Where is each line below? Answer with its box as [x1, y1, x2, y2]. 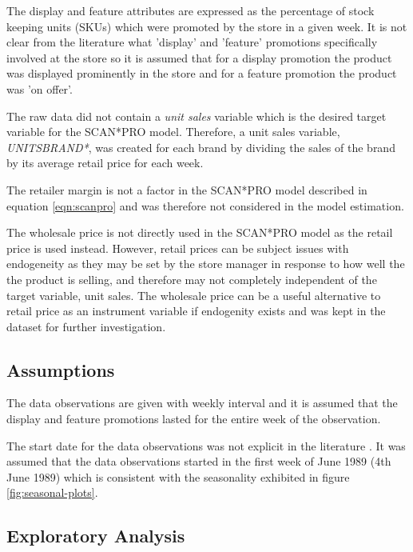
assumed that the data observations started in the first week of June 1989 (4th [6, 453, 391, 470]
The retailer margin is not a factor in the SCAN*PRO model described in [6, 181, 367, 198]
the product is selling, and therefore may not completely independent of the [6, 270, 377, 287]
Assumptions [6, 357, 115, 382]
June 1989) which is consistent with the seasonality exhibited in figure [6, 468, 350, 485]
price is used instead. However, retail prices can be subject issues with [6, 239, 349, 256]
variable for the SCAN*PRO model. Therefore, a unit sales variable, [6, 123, 340, 140]
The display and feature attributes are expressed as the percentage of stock [6, 2, 375, 18]
